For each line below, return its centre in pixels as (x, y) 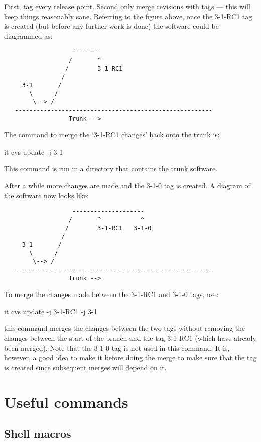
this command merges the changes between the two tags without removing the (125, 328)
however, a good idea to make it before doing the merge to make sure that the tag (130, 357)
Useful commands (66, 402)
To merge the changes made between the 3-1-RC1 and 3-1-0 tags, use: (111, 294)
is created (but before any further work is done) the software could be (111, 26)
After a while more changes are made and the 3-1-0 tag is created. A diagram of (127, 185)
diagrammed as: (28, 35)
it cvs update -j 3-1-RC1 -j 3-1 (51, 311)
